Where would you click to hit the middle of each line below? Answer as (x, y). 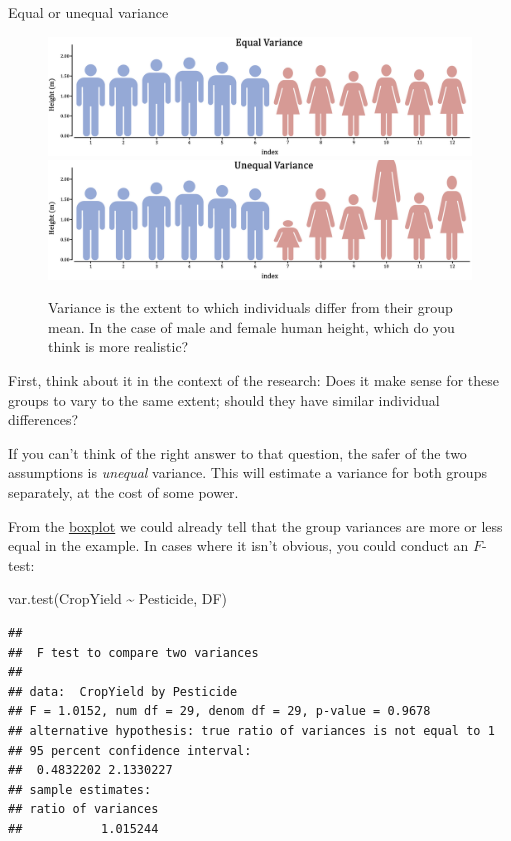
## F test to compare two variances (133, 652)
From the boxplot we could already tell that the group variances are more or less (255, 525)
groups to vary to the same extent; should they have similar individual (224, 399)
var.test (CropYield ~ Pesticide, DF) (118, 598)
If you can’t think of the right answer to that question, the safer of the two (237, 452)
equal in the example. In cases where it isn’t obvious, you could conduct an (238, 545)
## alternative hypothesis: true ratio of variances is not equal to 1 (251, 730)
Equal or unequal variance (88, 12)
